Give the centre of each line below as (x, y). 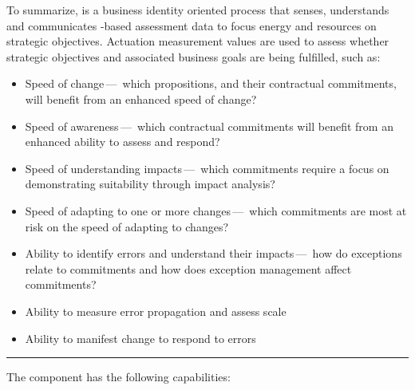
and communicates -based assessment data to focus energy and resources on (192, 25)
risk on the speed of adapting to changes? (127, 226)
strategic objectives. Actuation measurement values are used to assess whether (198, 41)
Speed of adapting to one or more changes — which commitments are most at (216, 210)
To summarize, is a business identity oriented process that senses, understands (198, 10)
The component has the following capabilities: (119, 377)
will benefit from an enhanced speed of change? (141, 98)
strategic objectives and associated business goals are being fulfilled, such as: (194, 56)
